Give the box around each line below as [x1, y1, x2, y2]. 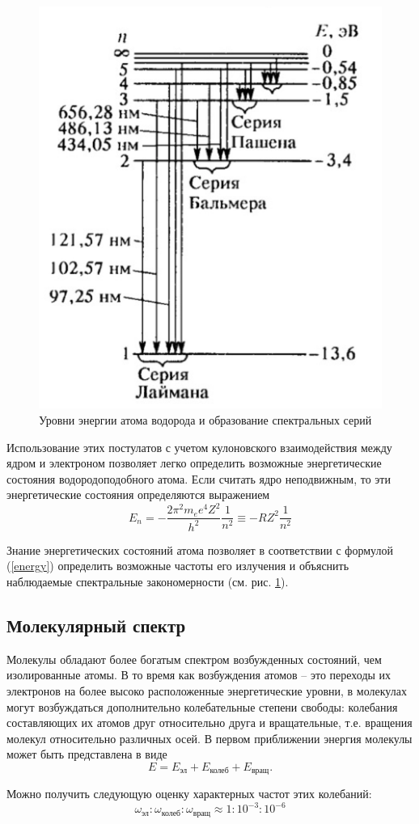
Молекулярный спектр [6, 612, 186, 637]
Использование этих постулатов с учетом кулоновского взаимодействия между [6, 438, 392, 455]
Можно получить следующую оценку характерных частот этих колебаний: [6, 785, 372, 802]
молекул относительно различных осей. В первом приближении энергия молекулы [6, 729, 413, 746]
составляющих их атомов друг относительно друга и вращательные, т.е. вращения [6, 714, 413, 731]
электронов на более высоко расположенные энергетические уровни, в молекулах [6, 682, 407, 699]
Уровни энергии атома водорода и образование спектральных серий [39, 411, 372, 428]
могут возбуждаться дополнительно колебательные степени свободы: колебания [6, 698, 398, 715]
